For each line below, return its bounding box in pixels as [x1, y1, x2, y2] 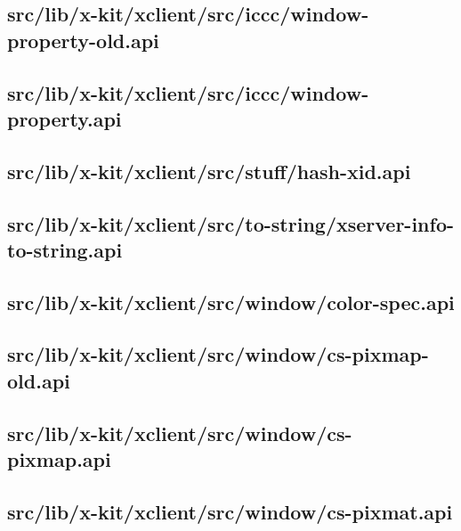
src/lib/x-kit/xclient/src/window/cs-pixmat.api [7, 497, 453, 525]
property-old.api [7, 26, 159, 53]
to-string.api [7, 235, 123, 263]
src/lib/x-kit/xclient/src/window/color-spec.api [7, 288, 455, 315]
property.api [7, 104, 122, 132]
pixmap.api [7, 445, 111, 473]
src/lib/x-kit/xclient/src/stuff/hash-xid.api [7, 157, 411, 184]
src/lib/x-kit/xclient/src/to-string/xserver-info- [7, 209, 455, 237]
